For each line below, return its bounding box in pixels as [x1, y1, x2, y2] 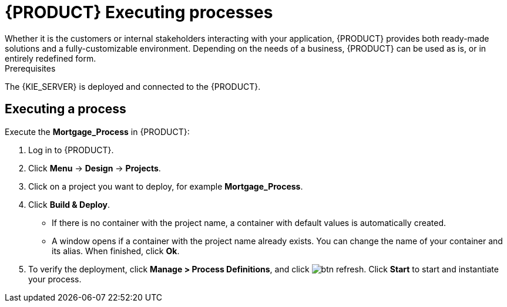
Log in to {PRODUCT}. [28, 144, 114, 155]
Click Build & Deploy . [28, 199, 110, 210]
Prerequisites [5, 63, 56, 73]
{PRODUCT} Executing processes [5, 2, 273, 22]
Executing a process [5, 102, 126, 117]
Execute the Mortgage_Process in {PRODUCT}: [5, 126, 190, 137]
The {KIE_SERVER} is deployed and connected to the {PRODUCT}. [5, 81, 261, 92]
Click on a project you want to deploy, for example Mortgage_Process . [28, 181, 303, 191]
